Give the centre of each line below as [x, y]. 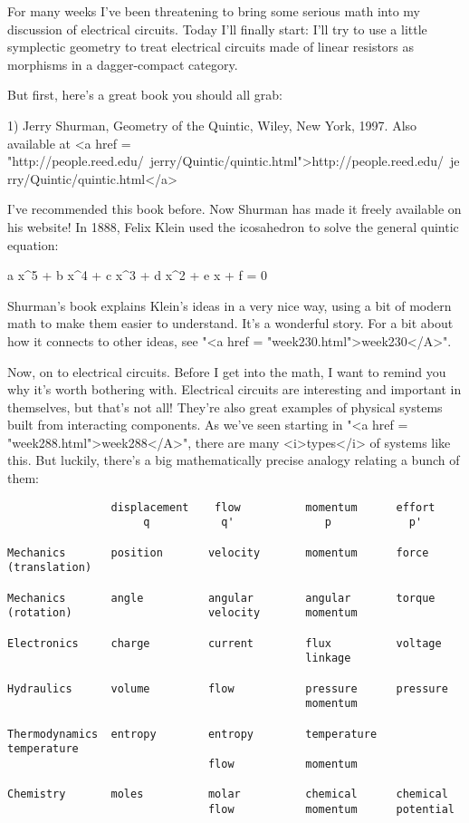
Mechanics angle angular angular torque [221, 598]
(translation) [50, 568]
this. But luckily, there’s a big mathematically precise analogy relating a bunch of [234, 460]
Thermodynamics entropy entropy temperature [192, 734]
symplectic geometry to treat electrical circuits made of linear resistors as [211, 47]
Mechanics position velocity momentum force [218, 552]
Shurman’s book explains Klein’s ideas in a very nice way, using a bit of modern [230, 305]
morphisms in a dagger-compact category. [123, 64]
